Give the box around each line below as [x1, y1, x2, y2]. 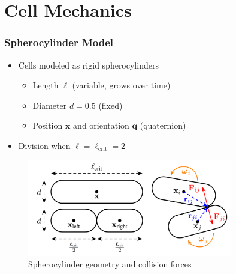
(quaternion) [140, 119, 186, 132]
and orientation [73, 119, 129, 132]
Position [32, 119, 63, 132]
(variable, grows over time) [72, 79, 171, 91]
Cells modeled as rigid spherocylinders [18, 58, 159, 71]
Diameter [32, 99, 67, 111]
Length [32, 79, 59, 91]
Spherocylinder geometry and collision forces [28, 258, 192, 270]
